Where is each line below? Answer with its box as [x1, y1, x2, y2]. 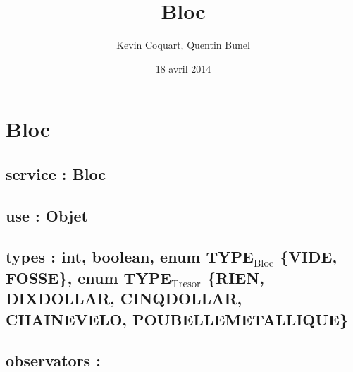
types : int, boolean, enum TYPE [6, 246, 254, 268]
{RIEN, [207, 266, 264, 288]
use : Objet [6, 204, 88, 226]
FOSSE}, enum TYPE [6, 266, 172, 288]
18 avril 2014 [155, 61, 211, 76]
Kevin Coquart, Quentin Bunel [116, 37, 250, 52]
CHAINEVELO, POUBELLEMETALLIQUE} [6, 308, 349, 330]
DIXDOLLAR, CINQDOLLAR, [6, 287, 242, 309]
